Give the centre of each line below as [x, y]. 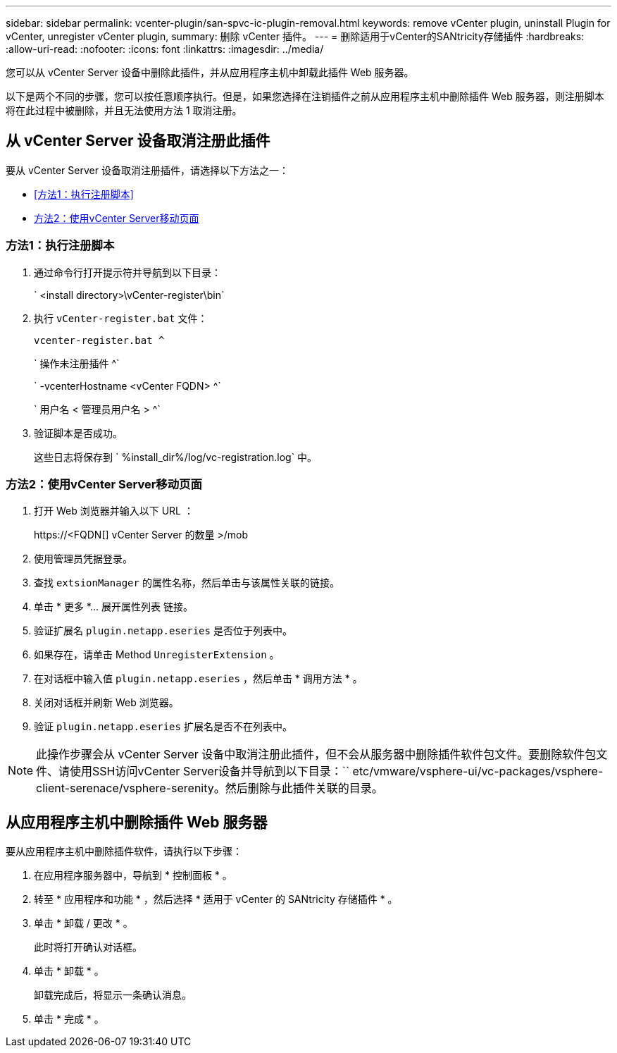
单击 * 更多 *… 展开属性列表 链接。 [113, 607]
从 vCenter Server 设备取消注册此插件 [138, 141]
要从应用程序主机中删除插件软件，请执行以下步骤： [124, 851]
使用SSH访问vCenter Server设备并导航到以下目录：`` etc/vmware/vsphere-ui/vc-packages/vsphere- [337, 771]
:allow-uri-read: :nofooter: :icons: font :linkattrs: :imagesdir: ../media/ [165, 49]
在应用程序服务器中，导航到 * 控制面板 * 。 [133, 875]
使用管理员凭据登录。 [83, 559]
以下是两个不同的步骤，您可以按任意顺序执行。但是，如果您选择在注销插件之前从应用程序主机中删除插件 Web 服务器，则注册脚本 [305, 96]
